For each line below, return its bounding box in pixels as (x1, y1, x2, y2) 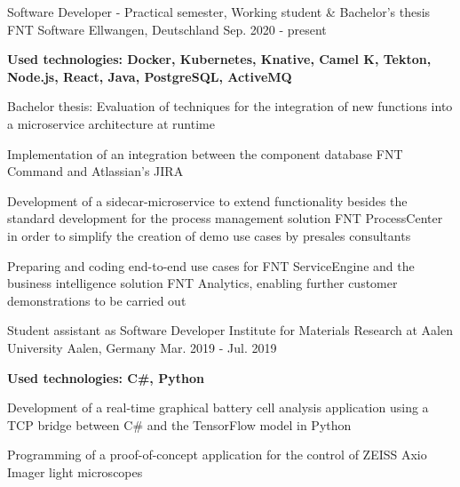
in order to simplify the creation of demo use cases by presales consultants (7, 226, 411, 244)
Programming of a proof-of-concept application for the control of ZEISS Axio (7, 445, 427, 464)
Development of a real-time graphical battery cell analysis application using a (7, 398, 429, 417)
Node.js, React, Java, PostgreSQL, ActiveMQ (7, 67, 292, 85)
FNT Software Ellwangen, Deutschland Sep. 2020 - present (7, 20, 327, 38)
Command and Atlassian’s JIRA (7, 162, 184, 180)
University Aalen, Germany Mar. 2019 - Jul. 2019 (7, 338, 277, 356)
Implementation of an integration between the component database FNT (7, 144, 403, 163)
